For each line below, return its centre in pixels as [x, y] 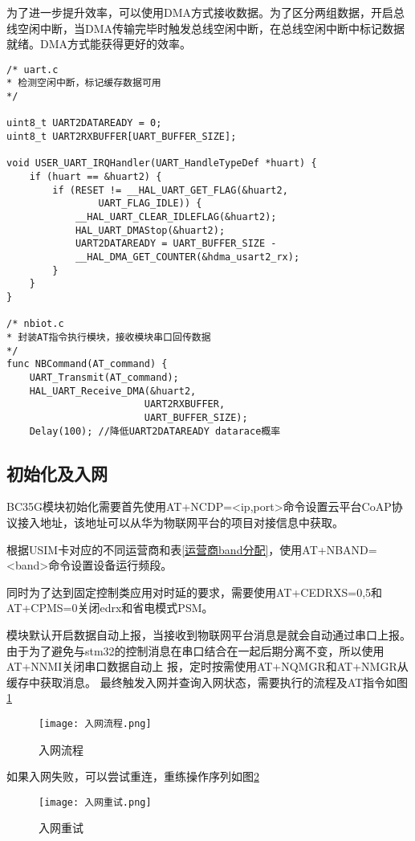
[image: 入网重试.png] [95, 802]
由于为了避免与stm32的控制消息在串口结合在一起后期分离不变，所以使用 [195, 650]
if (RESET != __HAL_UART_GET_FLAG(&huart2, [170, 190]
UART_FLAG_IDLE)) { [150, 204]
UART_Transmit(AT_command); [104, 377]
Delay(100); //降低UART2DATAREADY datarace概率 [155, 431]
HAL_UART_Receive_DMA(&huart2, [113, 391]
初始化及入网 [57, 473]
